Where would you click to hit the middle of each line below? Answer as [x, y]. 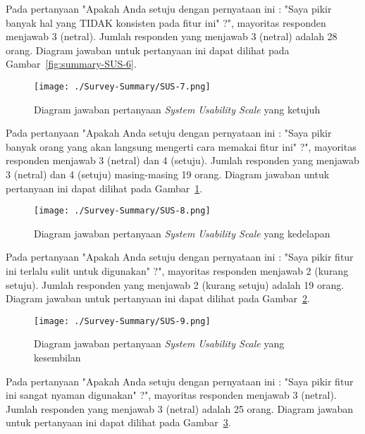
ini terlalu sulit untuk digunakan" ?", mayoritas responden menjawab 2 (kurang [177, 271]
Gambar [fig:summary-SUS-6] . [71, 64]
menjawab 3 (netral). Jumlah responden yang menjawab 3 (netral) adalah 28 [172, 36]
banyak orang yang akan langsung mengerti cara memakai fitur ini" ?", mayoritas [181, 146]
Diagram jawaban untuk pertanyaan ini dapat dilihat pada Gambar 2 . [158, 298]
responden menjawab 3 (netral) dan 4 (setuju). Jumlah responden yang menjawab [182, 160]
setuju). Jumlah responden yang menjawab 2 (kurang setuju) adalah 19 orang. [175, 284]
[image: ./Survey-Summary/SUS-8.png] [122, 211]
